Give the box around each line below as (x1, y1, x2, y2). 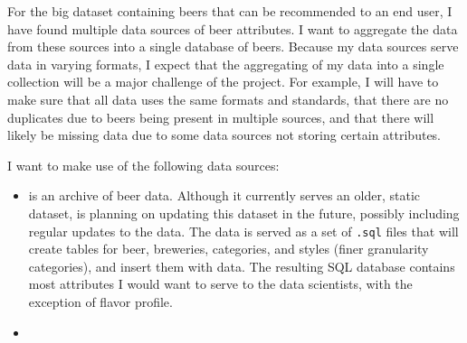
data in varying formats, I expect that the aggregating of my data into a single (7, 54, 444, 73)
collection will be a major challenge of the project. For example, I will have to (7, 72, 439, 91)
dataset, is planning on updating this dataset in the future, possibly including (28, 203, 460, 222)
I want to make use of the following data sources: (7, 155, 280, 174)
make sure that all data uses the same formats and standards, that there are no (7, 89, 449, 108)
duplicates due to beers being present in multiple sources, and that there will (7, 107, 434, 126)
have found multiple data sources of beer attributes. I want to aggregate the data (7, 19, 458, 38)
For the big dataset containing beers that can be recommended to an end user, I (7, 2, 453, 20)
